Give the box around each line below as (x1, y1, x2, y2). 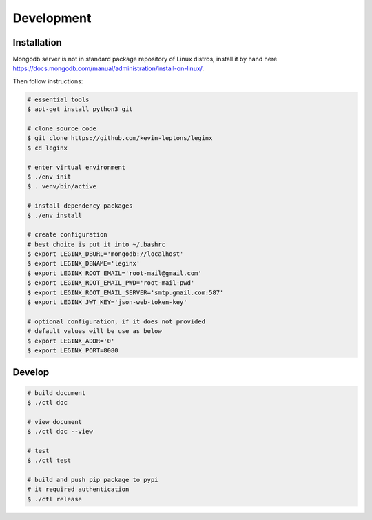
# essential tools (27, 95, 90, 103)
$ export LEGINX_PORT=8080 (27, 346, 118, 354)
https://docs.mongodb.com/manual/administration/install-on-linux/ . (12, 64, 205, 72)
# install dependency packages (27, 202, 134, 210)
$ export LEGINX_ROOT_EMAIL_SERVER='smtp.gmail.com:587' (27, 288, 224, 297)
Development (12, 10, 92, 26)
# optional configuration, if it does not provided (27, 317, 206, 326)
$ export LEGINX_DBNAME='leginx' (27, 259, 141, 268)
